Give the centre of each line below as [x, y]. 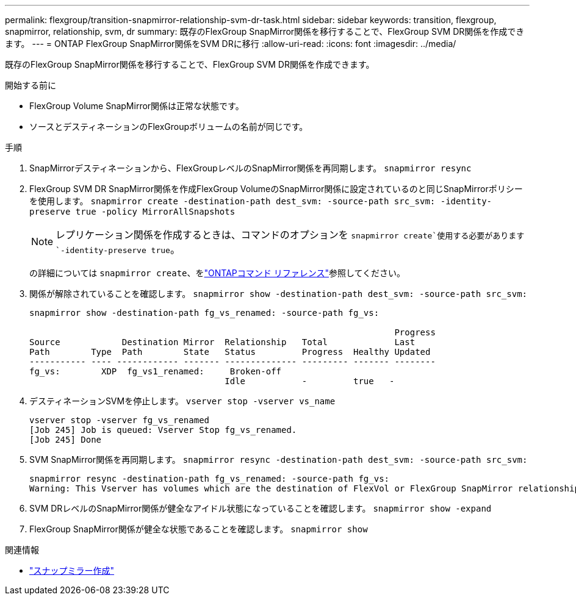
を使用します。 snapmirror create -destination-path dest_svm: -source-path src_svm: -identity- [261, 201]
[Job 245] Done [66, 440]
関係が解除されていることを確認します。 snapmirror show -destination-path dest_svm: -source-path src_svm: [278, 294]
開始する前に [31, 85]
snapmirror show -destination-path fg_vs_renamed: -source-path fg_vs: [204, 313]
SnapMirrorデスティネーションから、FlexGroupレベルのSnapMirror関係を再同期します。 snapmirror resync [250, 168]
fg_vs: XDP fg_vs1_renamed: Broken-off [156, 371]
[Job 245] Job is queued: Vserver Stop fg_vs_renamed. [163, 430]
